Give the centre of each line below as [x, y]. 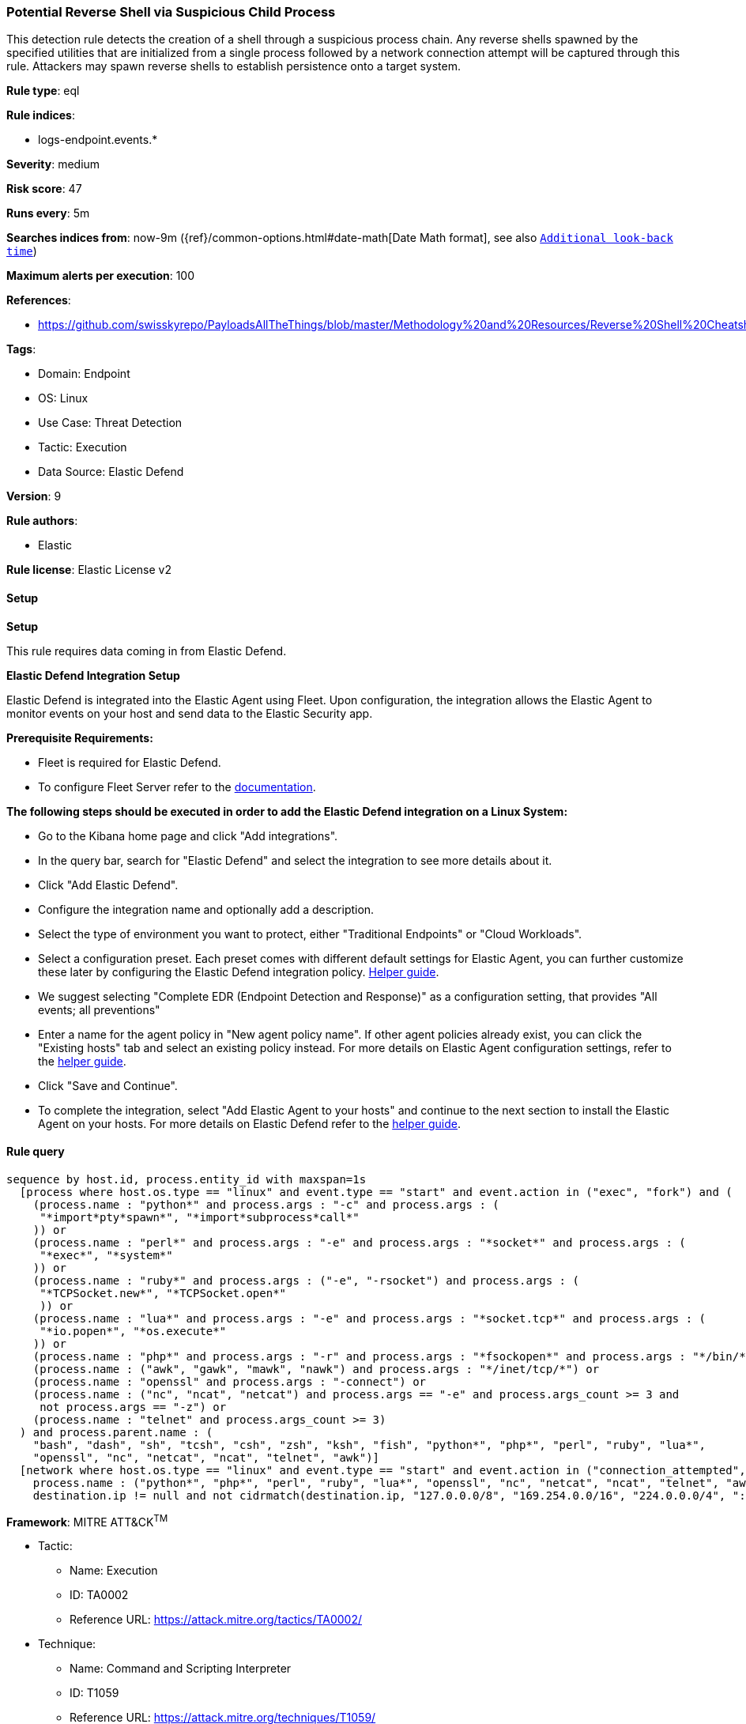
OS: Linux [63, 398]
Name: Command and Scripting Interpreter [181, 1669]
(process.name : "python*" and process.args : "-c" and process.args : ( [266, 1204]
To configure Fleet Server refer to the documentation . [177, 787]
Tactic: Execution [83, 447]
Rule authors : [42, 521]
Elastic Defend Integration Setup [93, 675]
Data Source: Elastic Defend [111, 472]
